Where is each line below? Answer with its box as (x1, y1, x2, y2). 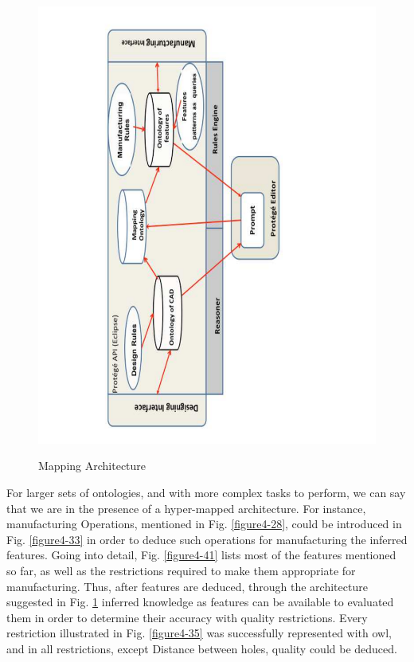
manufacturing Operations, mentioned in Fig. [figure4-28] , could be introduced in (6, 515, 402, 532)
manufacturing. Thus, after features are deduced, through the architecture (6, 578, 368, 594)
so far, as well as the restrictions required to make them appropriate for (6, 562, 356, 579)
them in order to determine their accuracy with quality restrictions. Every (6, 609, 368, 625)
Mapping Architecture (38, 457, 146, 474)
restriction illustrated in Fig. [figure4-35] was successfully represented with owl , (6, 625, 392, 641)
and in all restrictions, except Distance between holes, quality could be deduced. (6, 640, 397, 657)
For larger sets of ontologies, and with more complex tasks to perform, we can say (6, 484, 406, 501)
